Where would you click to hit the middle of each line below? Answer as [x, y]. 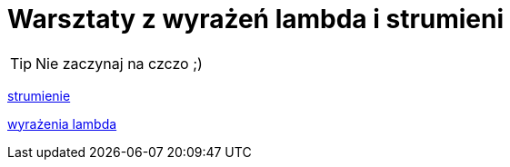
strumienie [39, 95]
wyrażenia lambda [62, 123]
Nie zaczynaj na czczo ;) [119, 63]
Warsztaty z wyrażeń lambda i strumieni [256, 19]
